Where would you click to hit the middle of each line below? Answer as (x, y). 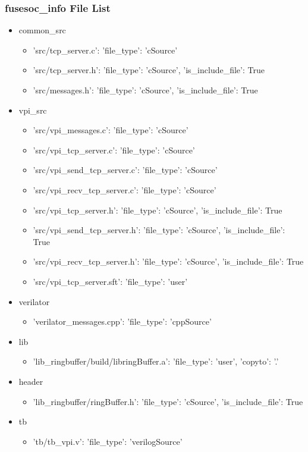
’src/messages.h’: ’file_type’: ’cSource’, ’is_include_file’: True (145, 90)
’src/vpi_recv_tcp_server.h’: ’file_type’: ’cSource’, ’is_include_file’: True (168, 261)
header (31, 381)
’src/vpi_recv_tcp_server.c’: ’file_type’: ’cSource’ (125, 189)
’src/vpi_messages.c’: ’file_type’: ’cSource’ (111, 130)
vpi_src (33, 110)
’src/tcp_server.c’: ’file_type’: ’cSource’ (105, 50)
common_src (42, 30)
